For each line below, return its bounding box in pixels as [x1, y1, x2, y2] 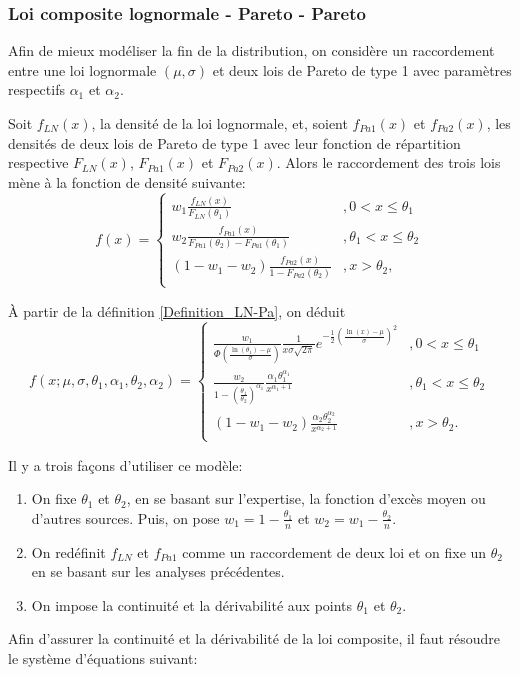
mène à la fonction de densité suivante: [8, 171, 246, 192]
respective [8, 152, 69, 173]
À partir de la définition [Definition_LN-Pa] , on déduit [8, 300, 346, 321]
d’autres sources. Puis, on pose [31, 507, 220, 528]
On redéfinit [31, 541, 106, 562]
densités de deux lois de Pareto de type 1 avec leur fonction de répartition [8, 132, 461, 153]
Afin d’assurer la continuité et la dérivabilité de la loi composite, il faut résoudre [8, 628, 501, 649]
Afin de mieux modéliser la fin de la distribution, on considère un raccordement [8, 40, 495, 61]
